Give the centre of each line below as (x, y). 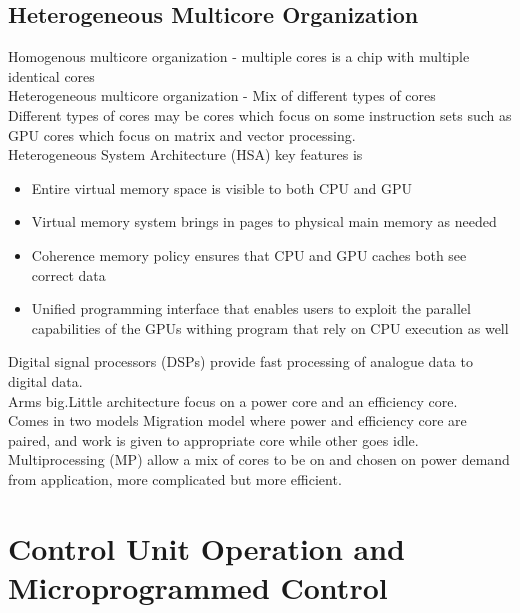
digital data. (45, 380)
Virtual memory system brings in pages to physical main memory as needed (264, 221)
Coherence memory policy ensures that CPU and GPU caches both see (249, 254)
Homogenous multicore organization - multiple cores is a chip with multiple (239, 56)
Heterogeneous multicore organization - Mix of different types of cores (222, 95)
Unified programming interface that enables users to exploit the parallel (251, 308)
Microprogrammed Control (198, 586)
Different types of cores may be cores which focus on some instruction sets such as (260, 114)
